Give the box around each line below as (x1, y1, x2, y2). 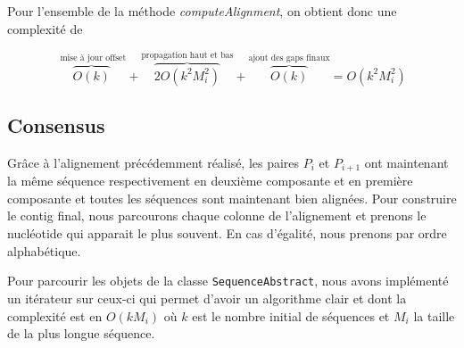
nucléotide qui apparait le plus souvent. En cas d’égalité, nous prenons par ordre (7, 224, 447, 243)
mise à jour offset (60, 53, 127, 62)
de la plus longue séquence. (7, 324, 155, 343)
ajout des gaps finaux (248, 53, 330, 62)
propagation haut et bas (141, 50, 234, 60)
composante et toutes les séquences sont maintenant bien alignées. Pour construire (7, 188, 457, 207)
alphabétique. (7, 241, 81, 260)
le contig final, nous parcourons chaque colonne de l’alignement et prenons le (7, 206, 427, 225)
